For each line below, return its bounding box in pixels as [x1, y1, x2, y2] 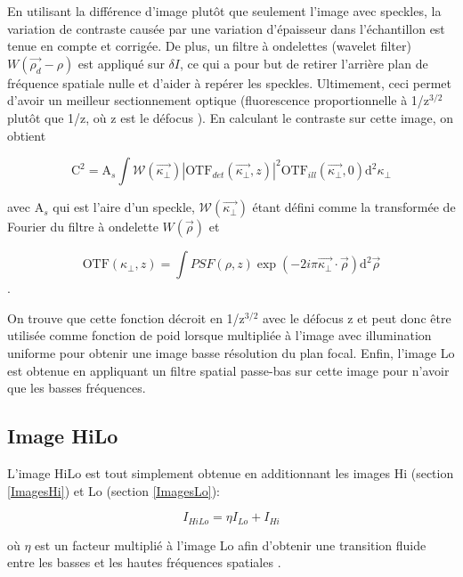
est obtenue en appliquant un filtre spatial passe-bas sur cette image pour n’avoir [7, 361, 450, 379]
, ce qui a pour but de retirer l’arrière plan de [179, 53, 428, 72]
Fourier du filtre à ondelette [7, 217, 158, 236]
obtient [7, 126, 46, 144]
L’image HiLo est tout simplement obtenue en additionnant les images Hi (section [7, 463, 454, 482]
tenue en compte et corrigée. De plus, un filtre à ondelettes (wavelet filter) [7, 37, 411, 55]
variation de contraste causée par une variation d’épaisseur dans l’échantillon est [7, 19, 445, 37]
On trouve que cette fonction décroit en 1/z [7, 308, 245, 327]
